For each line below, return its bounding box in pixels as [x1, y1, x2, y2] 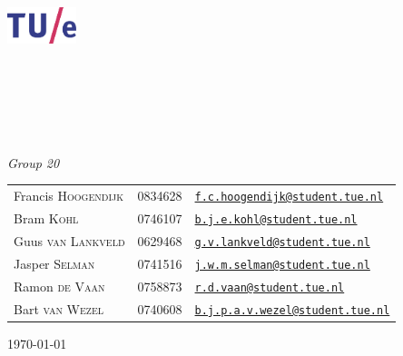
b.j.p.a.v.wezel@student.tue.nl [194, 303, 390, 317]
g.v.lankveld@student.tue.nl [194, 235, 370, 249]
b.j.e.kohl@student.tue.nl [194, 213, 358, 227]
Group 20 [7, 153, 60, 172]
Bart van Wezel [14, 299, 103, 318]
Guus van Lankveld [14, 232, 125, 250]
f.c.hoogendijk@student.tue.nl [194, 191, 384, 204]
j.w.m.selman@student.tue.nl [194, 258, 370, 272]
